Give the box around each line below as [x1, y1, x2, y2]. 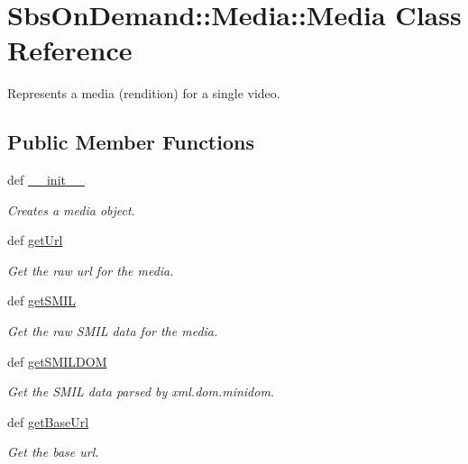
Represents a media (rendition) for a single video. [7, 84, 280, 103]
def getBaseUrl [7, 412, 89, 431]
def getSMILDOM [7, 351, 107, 370]
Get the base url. [7, 442, 99, 461]
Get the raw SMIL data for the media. [7, 322, 218, 341]
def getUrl [7, 231, 63, 250]
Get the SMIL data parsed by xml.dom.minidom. [7, 382, 275, 401]
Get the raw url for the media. [7, 260, 174, 279]
